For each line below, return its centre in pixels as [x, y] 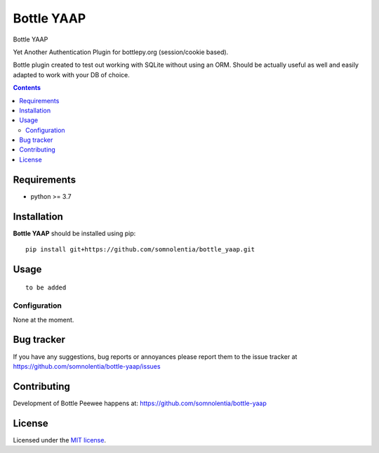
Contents [27, 88]
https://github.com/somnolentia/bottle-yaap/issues [87, 366]
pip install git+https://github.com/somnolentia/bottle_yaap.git [140, 250]
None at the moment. [44, 320]
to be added [46, 288]
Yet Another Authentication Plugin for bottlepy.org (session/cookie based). [121, 52]
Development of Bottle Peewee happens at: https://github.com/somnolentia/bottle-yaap [140, 403]
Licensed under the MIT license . [60, 440]
